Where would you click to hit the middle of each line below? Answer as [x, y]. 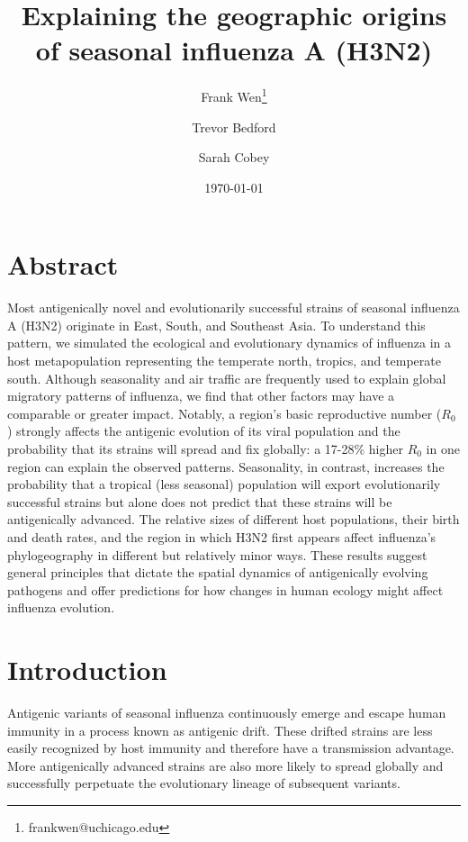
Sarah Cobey [234, 157]
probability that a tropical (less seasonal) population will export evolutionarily [224, 484]
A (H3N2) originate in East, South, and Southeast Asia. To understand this [216, 325]
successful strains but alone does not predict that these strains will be [200, 501]
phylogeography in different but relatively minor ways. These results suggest [217, 554]
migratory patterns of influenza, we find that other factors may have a [201, 396]
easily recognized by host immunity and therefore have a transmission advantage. [231, 748]
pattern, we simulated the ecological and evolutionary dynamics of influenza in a [229, 343]
